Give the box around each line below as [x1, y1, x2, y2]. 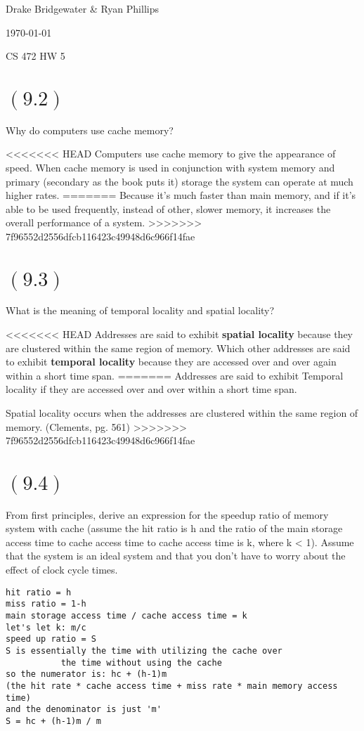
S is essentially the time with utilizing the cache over [6, 645, 282, 656]
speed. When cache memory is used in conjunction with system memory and [6, 160, 335, 174]
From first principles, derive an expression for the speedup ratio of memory [6, 507, 329, 522]
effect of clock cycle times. [6, 562, 118, 577]
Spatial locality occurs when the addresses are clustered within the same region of [6, 405, 358, 420]
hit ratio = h [6, 587, 72, 597]
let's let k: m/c [6, 622, 86, 633]
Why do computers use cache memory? [6, 122, 174, 137]
